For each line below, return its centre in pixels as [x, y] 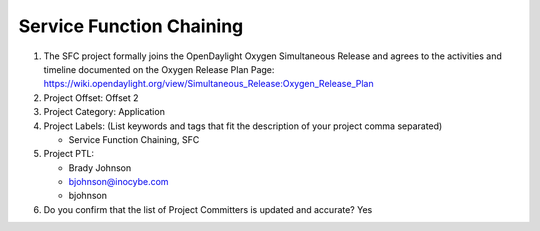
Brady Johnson [100, 167]
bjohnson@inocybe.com [118, 182]
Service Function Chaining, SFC [134, 139]
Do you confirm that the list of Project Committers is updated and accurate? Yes [208, 209]
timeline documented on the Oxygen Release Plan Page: [159, 69]
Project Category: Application [104, 112]
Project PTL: [69, 154]
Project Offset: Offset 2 [91, 97]
